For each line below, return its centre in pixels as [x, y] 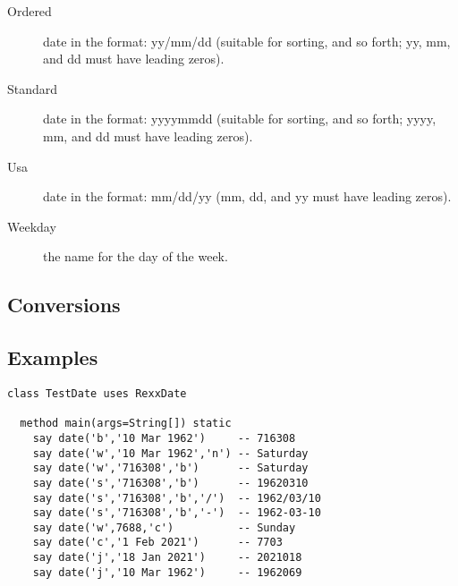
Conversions [64, 305]
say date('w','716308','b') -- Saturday [170, 468]
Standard [33, 88]
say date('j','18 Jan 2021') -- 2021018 [167, 558]
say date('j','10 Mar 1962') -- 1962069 [167, 572]
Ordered [30, 11]
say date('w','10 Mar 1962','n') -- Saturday [170, 453]
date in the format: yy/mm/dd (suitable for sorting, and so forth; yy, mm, [247, 41]
